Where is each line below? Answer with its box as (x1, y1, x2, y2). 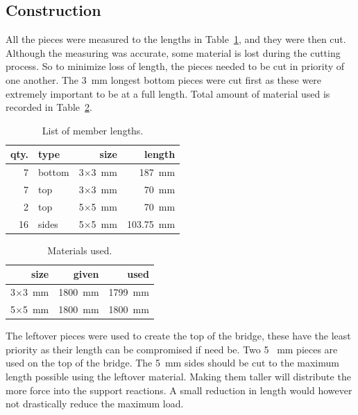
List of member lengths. (42, 123, 144, 137)
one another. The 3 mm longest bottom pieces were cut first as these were (6, 72, 322, 87)
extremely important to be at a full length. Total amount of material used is (6, 86, 330, 100)
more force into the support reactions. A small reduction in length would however (6, 382, 352, 397)
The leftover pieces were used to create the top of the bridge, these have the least (6, 328, 351, 343)
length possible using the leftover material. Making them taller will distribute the (6, 369, 351, 383)
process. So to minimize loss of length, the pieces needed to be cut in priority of (6, 59, 345, 73)
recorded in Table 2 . (6, 100, 92, 114)
